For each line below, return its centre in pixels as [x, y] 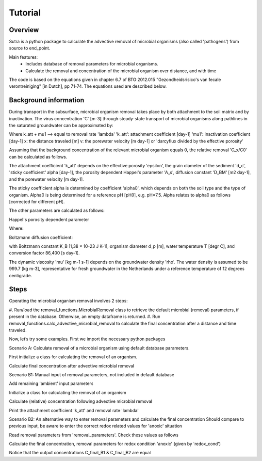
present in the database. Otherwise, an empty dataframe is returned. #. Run [85, 317]
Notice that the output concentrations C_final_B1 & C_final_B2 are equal [80, 453]
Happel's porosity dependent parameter [49, 219]
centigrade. [20, 275]
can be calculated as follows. [38, 157]
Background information [47, 100]
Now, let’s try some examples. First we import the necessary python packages [87, 339]
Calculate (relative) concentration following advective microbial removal [81, 401]
